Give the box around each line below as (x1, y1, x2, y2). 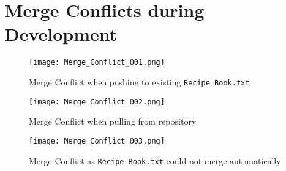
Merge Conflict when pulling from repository (29, 115, 197, 128)
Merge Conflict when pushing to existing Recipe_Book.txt (29, 75, 250, 88)
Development (4, 21, 118, 46)
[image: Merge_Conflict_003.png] (29, 136, 165, 145)
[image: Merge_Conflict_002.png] (29, 97, 165, 106)
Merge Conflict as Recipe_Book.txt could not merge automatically (29, 154, 281, 167)
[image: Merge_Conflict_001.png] (29, 58, 165, 67)
